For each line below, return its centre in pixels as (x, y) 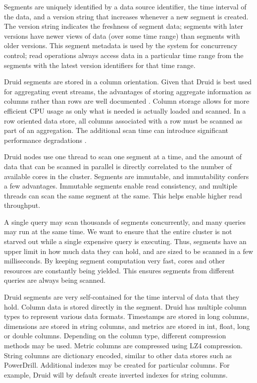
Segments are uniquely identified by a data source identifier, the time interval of (125, 6)
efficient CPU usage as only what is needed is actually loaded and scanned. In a (125, 110)
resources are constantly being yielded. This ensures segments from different (119, 270)
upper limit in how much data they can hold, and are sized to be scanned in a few (129, 251)
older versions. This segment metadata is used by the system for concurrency (121, 45)
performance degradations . (45, 140)
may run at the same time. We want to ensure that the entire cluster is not (118, 231)
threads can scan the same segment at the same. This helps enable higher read (123, 195)
